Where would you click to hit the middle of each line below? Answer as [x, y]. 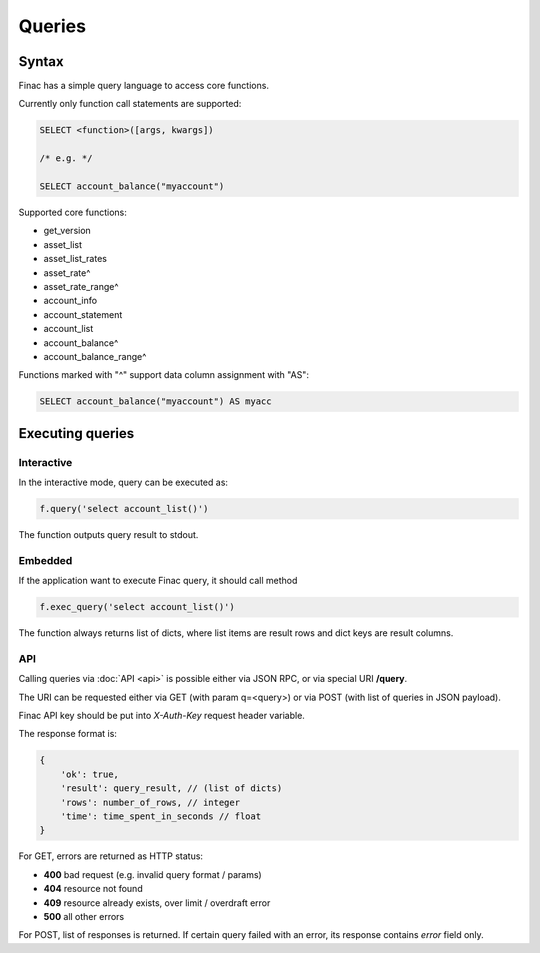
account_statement [83, 314]
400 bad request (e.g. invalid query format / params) [152, 874]
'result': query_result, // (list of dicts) [171, 788]
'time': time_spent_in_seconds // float [161, 816]
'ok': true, [90, 774]
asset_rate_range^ [81, 286]
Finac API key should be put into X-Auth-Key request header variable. [161, 716]
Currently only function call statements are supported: [130, 104]
